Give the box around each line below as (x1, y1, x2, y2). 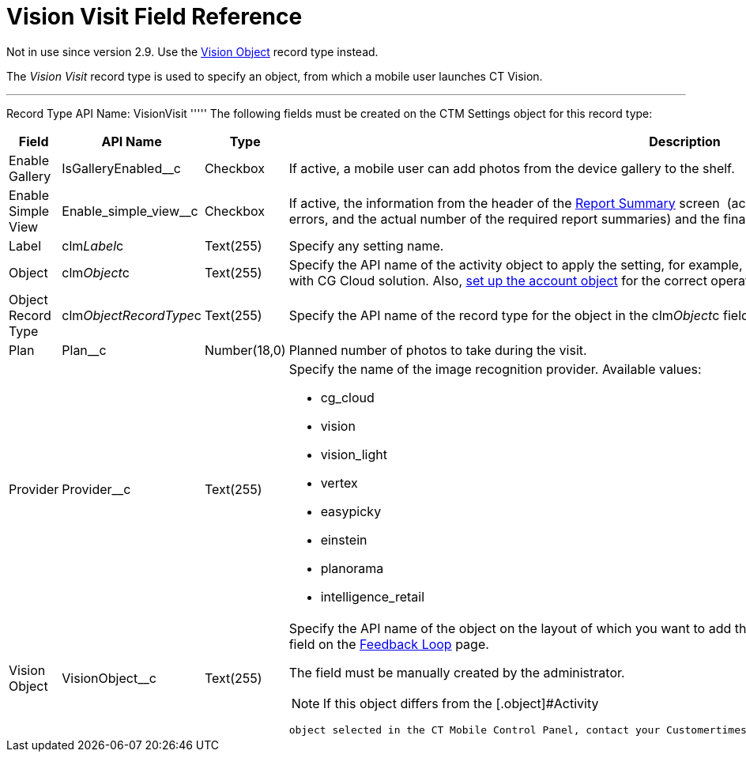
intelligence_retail (320, 588, 425, 605)
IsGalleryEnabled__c (62, 160, 181, 176)
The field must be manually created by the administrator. (288, 664, 625, 681)
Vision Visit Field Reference (6, 3, 303, 30)
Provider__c (62, 481, 131, 497)
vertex (320, 474, 358, 491)
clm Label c (62, 237, 124, 254)
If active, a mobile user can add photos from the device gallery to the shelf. (288, 160, 735, 176)
